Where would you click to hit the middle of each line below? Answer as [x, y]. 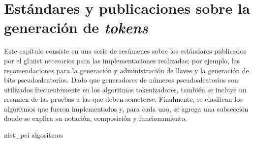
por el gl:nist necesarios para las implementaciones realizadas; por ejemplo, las [122, 60]
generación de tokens [76, 28]
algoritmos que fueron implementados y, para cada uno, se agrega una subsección [126, 108]
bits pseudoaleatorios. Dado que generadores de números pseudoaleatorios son [121, 80]
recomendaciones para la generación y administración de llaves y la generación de [127, 70]
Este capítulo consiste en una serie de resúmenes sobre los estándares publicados [125, 51]
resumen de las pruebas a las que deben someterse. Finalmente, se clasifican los [123, 99]
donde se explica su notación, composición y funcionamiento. [95, 118]
